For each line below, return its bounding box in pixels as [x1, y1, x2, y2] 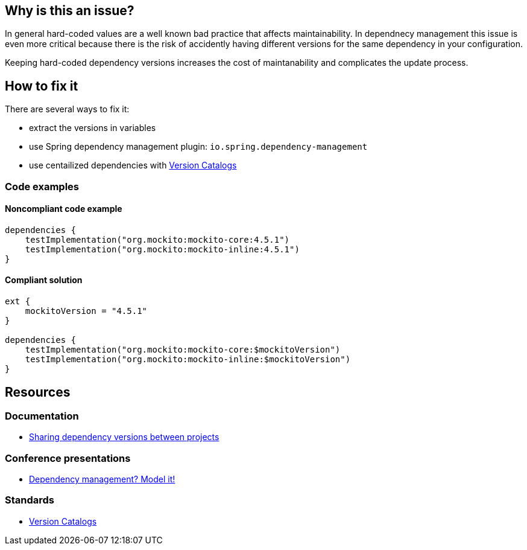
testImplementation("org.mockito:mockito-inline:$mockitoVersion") [25, 354, 351, 365]
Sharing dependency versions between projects [29, 432, 219, 443]
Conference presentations [5, 452, 131, 464]
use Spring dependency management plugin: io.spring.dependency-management [29, 141, 368, 152]
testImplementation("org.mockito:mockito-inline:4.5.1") [25, 244, 300, 254]
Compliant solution [5, 275, 83, 286]
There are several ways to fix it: [5, 104, 130, 115]
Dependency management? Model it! [29, 474, 175, 485]
